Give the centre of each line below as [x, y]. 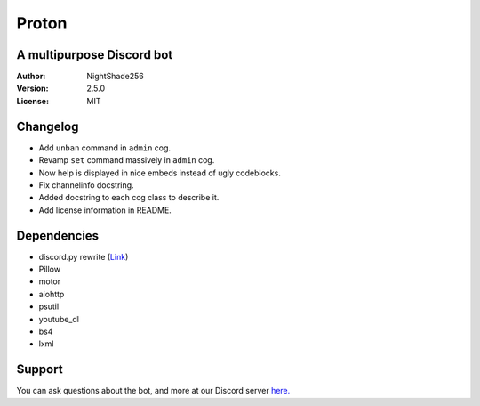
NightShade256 [115, 77]
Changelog [48, 126]
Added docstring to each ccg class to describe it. [129, 198]
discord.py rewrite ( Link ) [84, 256]
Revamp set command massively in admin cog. [127, 160]
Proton [42, 23]
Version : [32, 88]
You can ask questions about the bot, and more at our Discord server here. [153, 391]
